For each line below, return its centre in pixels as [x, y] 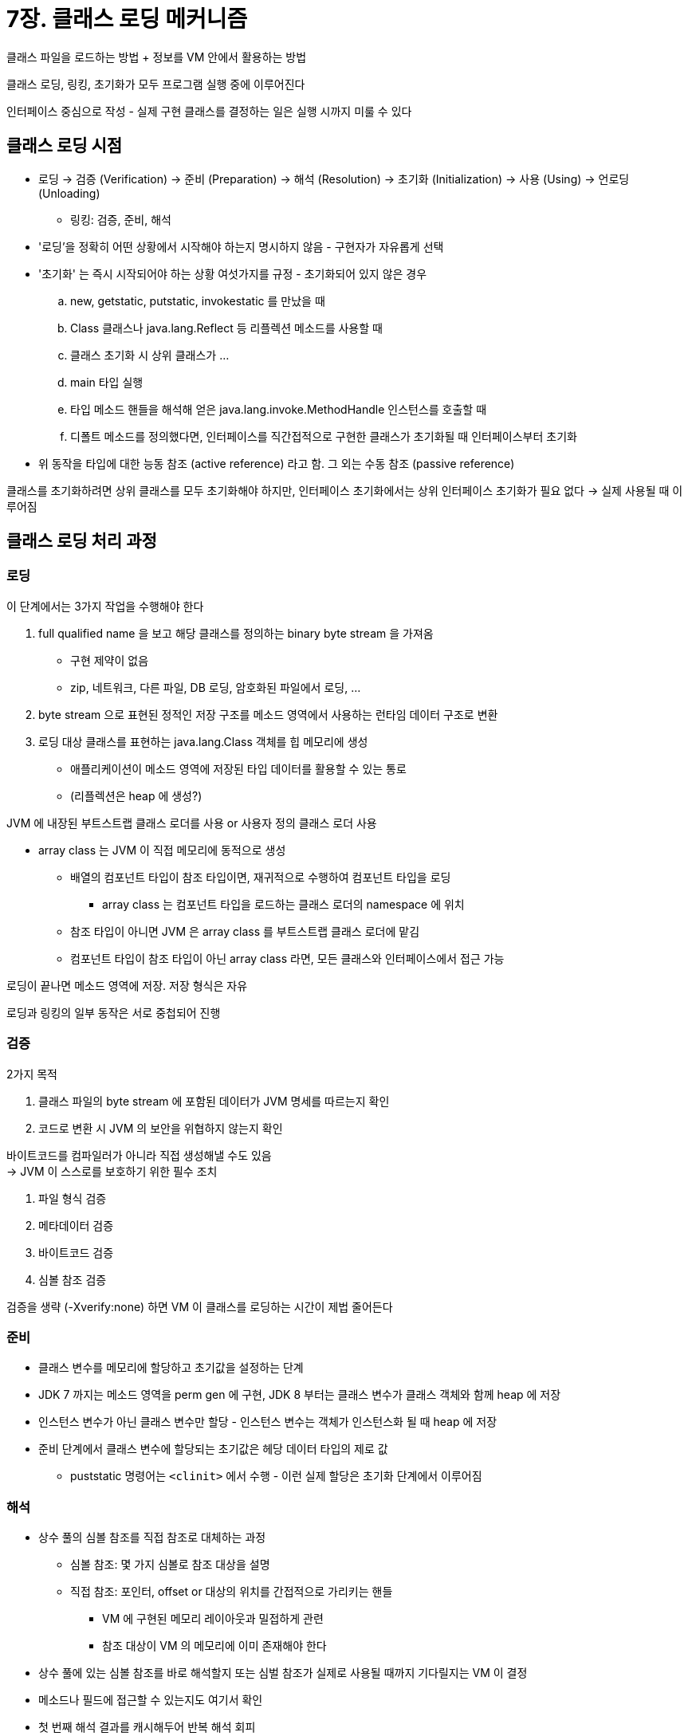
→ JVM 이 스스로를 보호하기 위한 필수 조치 [112, 1171]
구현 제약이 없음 [110, 660]
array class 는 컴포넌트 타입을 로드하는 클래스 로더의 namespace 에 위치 [283, 904]
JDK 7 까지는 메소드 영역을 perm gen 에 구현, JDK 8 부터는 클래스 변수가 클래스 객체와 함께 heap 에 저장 [300, 1395]
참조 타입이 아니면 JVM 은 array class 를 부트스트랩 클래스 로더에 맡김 [245, 931]
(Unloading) [69, 193]
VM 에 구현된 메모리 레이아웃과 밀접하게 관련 [213, 1619]
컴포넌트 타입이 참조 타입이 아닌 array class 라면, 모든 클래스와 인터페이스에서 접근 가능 [287, 958]
